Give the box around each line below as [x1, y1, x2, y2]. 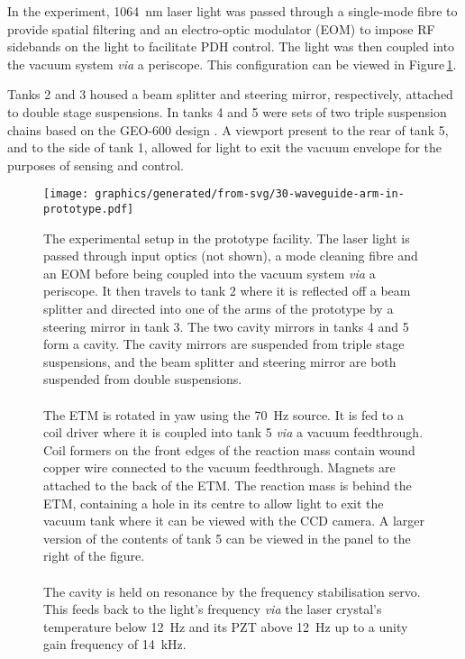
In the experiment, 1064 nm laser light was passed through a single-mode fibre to [7, 2, 458, 20]
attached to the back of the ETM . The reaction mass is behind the [43, 475, 412, 494]
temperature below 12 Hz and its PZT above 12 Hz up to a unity [43, 617, 408, 636]
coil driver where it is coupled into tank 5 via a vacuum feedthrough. [43, 423, 424, 442]
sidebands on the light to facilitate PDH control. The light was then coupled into [7, 37, 455, 56]
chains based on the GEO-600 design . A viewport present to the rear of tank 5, [7, 120, 449, 139]
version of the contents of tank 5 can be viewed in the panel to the [43, 528, 411, 547]
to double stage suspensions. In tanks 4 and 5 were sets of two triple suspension [7, 102, 447, 121]
